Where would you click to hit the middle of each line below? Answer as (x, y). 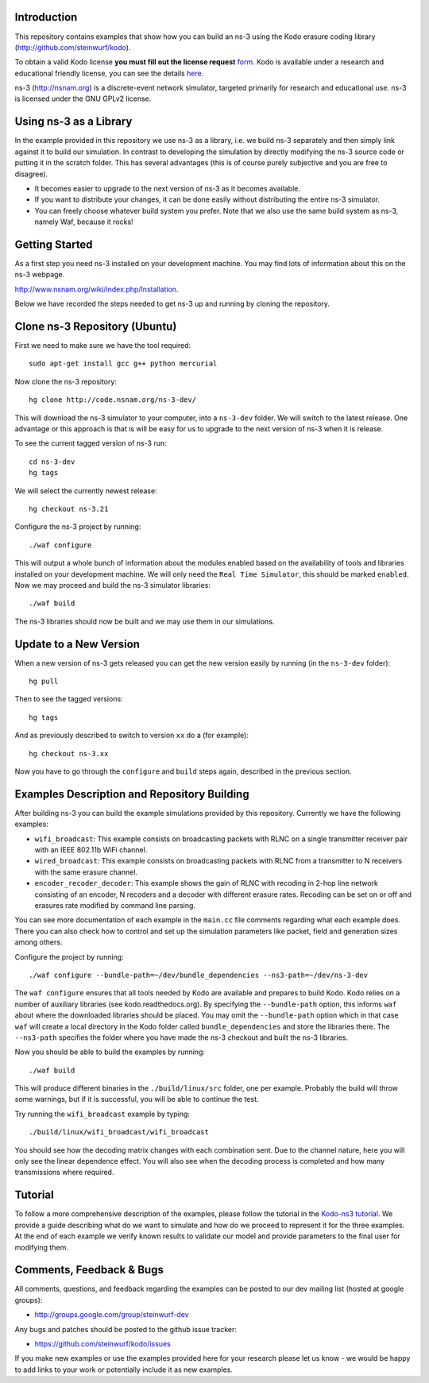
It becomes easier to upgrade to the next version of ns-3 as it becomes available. (168, 188)
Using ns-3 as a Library (73, 122)
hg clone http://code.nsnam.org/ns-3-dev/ (113, 400)
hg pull (44, 682)
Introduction (46, 17)
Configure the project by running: (69, 956)
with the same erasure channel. (86, 872)
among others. (39, 942)
